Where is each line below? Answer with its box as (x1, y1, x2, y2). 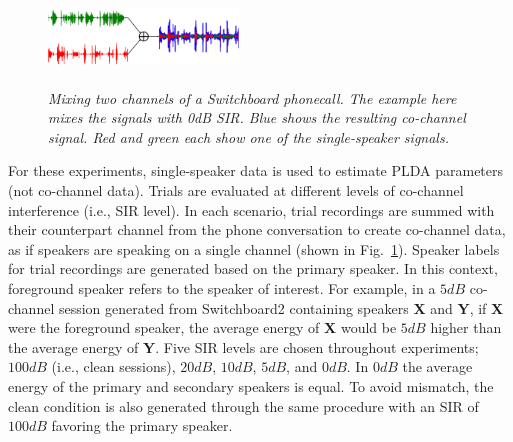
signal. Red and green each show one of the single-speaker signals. (48, 126, 449, 147)
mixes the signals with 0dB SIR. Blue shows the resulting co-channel (48, 107, 466, 128)
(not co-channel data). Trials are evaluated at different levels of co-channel (8, 179, 464, 200)
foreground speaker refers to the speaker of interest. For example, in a (8, 277, 436, 298)
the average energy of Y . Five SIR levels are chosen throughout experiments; (8, 336, 479, 357)
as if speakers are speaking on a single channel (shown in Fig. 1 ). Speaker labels (8, 238, 500, 259)
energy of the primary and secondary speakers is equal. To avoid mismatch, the (8, 375, 494, 396)
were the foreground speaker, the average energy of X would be (8, 317, 397, 338)
